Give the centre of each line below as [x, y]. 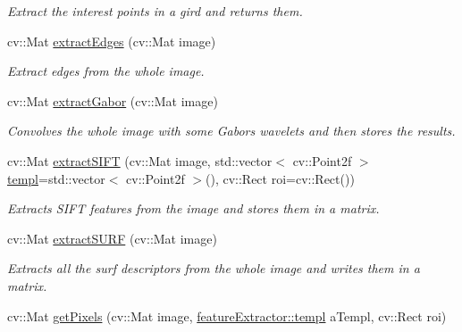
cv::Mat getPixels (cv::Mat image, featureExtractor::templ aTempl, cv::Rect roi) [227, 315]
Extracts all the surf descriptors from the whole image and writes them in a [214, 268]
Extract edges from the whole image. [106, 71]
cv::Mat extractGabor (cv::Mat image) [113, 100]
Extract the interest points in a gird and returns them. [155, 11]
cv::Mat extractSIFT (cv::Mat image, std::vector [140, 160]
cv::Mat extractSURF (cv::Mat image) [112, 238]
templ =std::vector [56, 178]
